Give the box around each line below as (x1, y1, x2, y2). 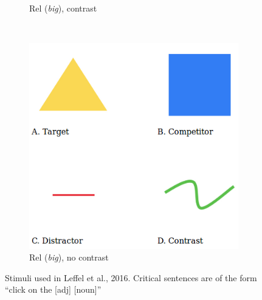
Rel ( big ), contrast (29, 2, 97, 14)
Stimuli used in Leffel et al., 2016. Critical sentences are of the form (5, 271, 257, 284)
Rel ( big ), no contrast (29, 251, 109, 264)
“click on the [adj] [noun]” (5, 283, 102, 296)
